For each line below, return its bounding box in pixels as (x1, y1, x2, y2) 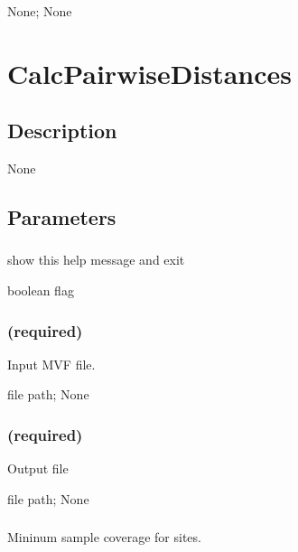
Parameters (7, 203, 116, 231)
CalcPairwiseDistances (7, 54, 292, 91)
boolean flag (7, 281, 74, 300)
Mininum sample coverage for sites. (7, 528, 201, 547)
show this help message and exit (7, 250, 185, 269)
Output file (7, 459, 69, 478)
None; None (7, 2, 72, 20)
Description (7, 117, 117, 145)
